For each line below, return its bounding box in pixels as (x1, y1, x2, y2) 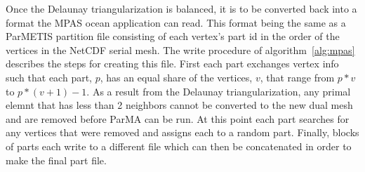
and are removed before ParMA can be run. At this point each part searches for (6, 111, 350, 126)
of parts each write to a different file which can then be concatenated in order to (6, 138, 352, 153)
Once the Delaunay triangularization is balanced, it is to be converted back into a (6, 1, 357, 15)
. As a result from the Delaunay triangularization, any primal (86, 84, 351, 98)
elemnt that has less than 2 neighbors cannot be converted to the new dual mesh (6, 98, 353, 112)
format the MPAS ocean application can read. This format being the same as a (6, 15, 346, 29)
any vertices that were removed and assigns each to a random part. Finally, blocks (6, 125, 359, 140)
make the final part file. (6, 152, 107, 167)
